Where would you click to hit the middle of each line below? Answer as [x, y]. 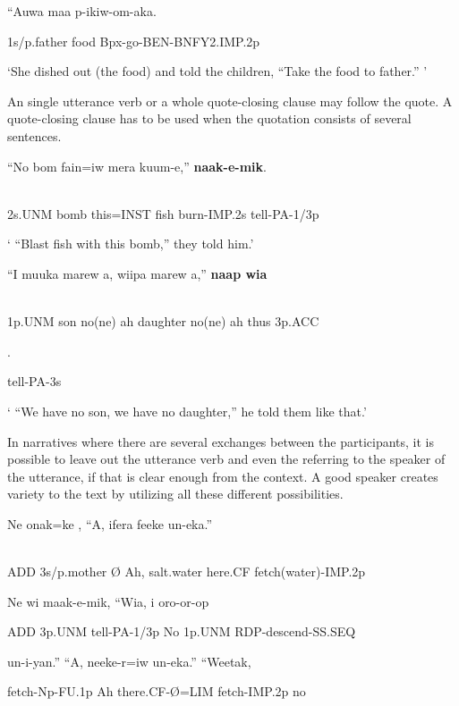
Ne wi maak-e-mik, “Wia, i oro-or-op [108, 601]
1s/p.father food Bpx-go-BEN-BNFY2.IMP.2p [134, 41]
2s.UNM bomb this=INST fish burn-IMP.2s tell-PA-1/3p [163, 213]
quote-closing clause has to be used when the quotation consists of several [209, 118]
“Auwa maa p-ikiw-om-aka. [82, 11]
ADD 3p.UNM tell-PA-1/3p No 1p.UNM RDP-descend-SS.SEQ [182, 631]
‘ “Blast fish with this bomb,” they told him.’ [131, 244]
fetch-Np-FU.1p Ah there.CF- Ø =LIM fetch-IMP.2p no [157, 691]
